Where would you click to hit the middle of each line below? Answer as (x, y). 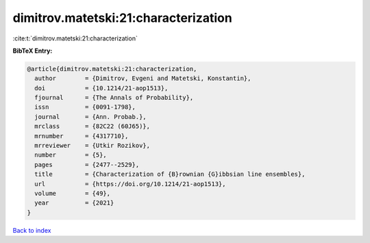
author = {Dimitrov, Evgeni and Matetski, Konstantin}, (143, 78)
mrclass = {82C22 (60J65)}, (92, 126)
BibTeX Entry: (33, 51)
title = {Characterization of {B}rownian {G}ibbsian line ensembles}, (170, 174)
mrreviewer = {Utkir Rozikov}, (92, 146)
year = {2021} (74, 203)
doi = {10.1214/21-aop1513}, (101, 88)
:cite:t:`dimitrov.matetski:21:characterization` (75, 38)
